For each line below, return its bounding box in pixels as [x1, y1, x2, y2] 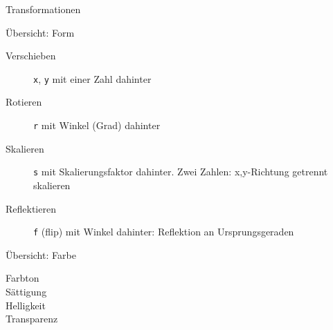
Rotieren [6, 95, 42, 109]
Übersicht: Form [6, 25, 75, 39]
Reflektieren [6, 201, 56, 215]
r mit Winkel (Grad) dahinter [33, 118, 161, 133]
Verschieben [6, 48, 56, 63]
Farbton [6, 271, 39, 285]
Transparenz [6, 311, 58, 326]
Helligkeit [6, 298, 46, 312]
